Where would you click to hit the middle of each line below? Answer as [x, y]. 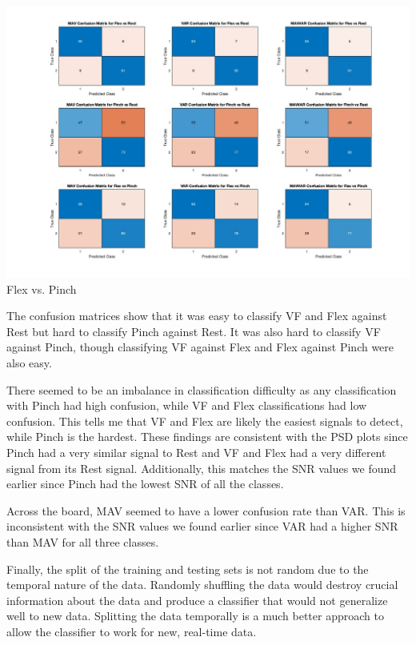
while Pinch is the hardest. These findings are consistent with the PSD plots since [207, 437]
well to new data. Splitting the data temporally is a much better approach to [195, 616]
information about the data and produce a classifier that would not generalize [197, 600]
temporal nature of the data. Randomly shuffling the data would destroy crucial [202, 585]
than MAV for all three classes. [83, 542]
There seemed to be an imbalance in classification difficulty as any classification [202, 389]
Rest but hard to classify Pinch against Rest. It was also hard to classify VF [194, 331]
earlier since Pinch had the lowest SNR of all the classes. [145, 484]
